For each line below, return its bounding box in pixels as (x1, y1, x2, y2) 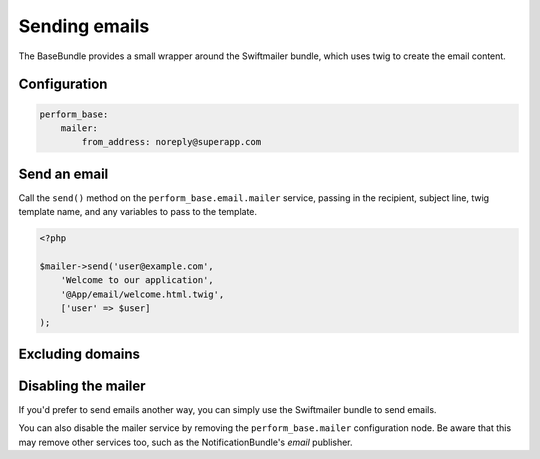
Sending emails (18, 15, 150, 37)
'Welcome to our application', (60, 275, 214, 286)
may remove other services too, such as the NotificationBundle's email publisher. (18, 436, 354, 448)
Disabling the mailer (18, 377, 146, 394)
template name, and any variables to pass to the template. (18, 206, 258, 218)
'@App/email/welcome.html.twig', (60, 288, 225, 300)
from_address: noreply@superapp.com (81, 136, 262, 148)
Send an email (18, 165, 109, 182)
